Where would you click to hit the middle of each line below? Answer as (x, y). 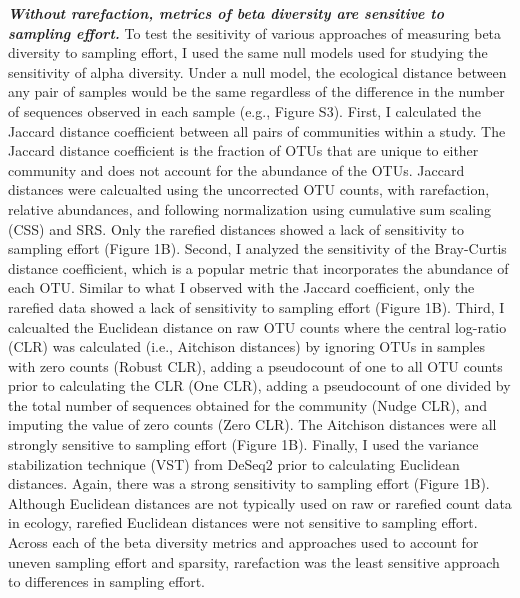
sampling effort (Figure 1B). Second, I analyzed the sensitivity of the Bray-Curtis (257, 248)
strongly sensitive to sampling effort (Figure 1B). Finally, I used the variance (243, 444)
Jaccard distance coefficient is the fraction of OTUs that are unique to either (243, 150)
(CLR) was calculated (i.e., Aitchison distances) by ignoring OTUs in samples (246, 346)
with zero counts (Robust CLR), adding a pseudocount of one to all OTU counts (255, 365)
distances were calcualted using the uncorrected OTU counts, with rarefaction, (249, 189)
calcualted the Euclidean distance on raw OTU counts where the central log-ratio (257, 326)
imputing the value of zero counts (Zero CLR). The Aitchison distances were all (252, 424)
